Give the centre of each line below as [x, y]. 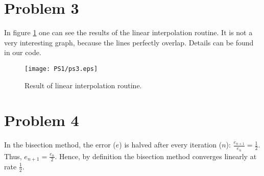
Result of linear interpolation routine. [83, 85]
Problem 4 [42, 120]
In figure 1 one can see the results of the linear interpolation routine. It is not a [128, 32]
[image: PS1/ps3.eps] [61, 69]
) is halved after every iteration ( [171, 145]
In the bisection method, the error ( [60, 145]
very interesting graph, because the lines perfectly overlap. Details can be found [129, 42]
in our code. [23, 52]
